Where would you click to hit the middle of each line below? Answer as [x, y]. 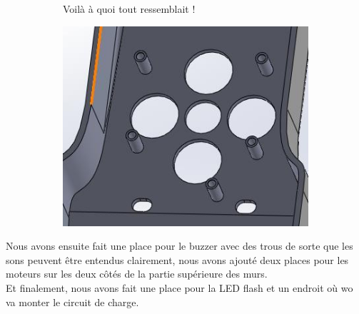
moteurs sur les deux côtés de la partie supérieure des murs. [137, 274]
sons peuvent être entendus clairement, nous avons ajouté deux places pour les [177, 259]
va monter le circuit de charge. [72, 302]
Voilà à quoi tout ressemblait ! [129, 9]
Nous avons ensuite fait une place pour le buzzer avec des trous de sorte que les [179, 246]
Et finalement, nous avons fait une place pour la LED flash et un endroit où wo [179, 287]
